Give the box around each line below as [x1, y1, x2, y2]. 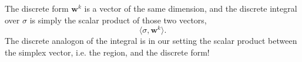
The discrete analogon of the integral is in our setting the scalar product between [5, 35, 297, 47]
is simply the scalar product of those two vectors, [29, 13, 207, 26]
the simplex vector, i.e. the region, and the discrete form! [5, 46, 210, 58]
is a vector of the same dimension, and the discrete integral [84, 2, 297, 14]
